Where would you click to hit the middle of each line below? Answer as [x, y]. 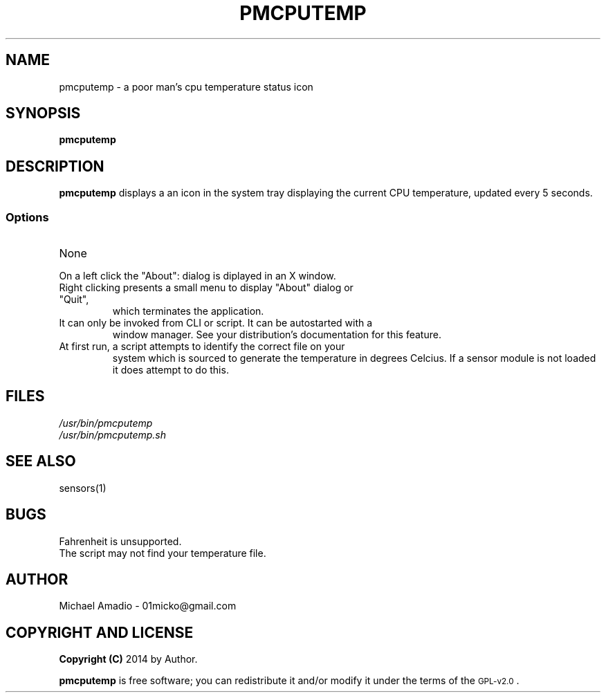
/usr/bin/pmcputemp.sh [113, 434]
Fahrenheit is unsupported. [120, 541]
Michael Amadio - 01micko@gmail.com [148, 606]
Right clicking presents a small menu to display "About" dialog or [206, 288]
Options [27, 217]
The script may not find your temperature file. [163, 553]
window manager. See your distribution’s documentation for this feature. [277, 335]
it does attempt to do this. [171, 370]
